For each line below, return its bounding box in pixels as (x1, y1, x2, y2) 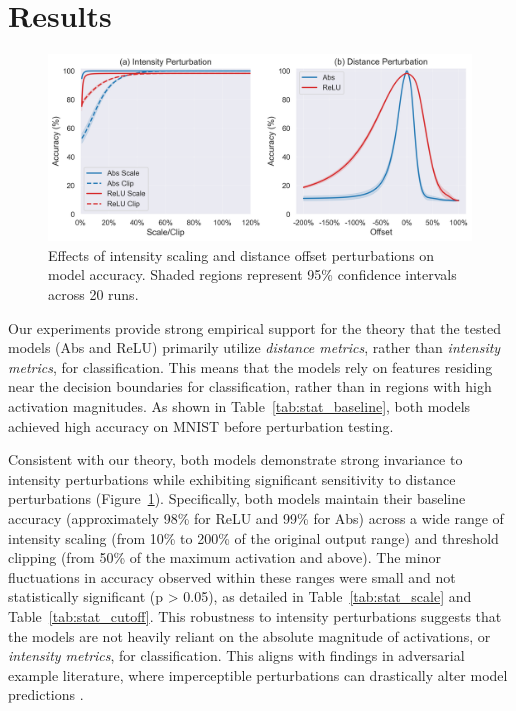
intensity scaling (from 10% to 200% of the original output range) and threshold (8, 527, 499, 548)
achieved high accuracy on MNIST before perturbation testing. (8, 415, 394, 436)
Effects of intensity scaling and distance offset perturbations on (48, 244, 435, 265)
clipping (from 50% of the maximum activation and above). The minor (8, 547, 441, 568)
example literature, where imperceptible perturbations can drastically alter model (8, 664, 508, 685)
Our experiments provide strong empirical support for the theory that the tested (8, 317, 501, 338)
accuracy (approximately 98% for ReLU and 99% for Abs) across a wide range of (8, 508, 504, 528)
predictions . (8, 684, 84, 705)
